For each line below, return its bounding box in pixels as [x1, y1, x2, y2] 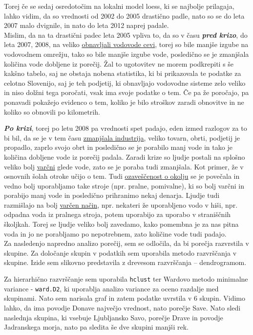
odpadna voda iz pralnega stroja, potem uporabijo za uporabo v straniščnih [4, 209, 231, 219]
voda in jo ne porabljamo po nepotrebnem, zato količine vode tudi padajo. [4, 228, 227, 239]
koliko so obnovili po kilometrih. [4, 106, 100, 117]
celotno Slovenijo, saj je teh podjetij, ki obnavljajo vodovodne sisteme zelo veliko [4, 77, 246, 88]
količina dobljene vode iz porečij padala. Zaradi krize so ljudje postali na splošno [4, 151, 245, 162]
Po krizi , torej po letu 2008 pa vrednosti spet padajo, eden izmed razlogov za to [4, 123, 247, 133]
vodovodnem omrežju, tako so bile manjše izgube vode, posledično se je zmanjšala [4, 48, 249, 59]
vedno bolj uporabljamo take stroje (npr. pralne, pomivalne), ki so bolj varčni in [4, 180, 244, 191]
